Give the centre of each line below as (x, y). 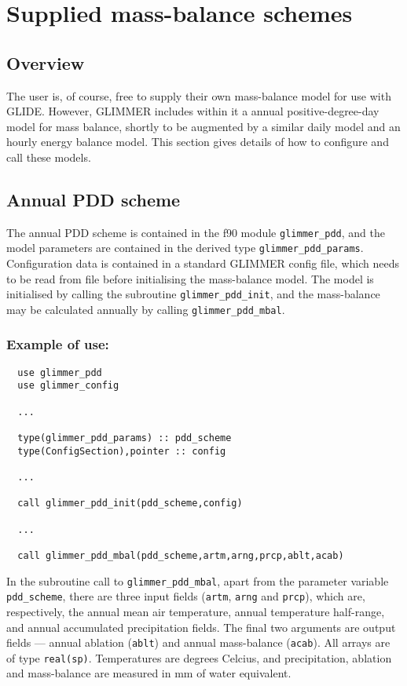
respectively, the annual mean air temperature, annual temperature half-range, (196, 611)
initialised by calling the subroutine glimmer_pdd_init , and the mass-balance (193, 294)
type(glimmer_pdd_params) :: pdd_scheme (125, 438)
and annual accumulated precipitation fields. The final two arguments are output (201, 627)
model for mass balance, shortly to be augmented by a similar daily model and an (203, 126)
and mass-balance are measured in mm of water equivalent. (149, 673)
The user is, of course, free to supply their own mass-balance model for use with (199, 95)
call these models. (49, 157)
